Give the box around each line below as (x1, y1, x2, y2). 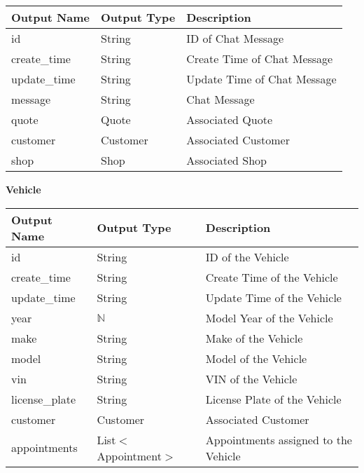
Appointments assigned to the (205, 431, 352, 448)
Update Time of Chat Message (186, 71, 337, 87)
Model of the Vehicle (205, 350, 307, 366)
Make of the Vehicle (205, 329, 303, 346)
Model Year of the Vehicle (205, 309, 333, 326)
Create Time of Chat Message (186, 50, 333, 67)
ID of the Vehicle (205, 248, 289, 265)
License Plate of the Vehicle (205, 390, 342, 407)
